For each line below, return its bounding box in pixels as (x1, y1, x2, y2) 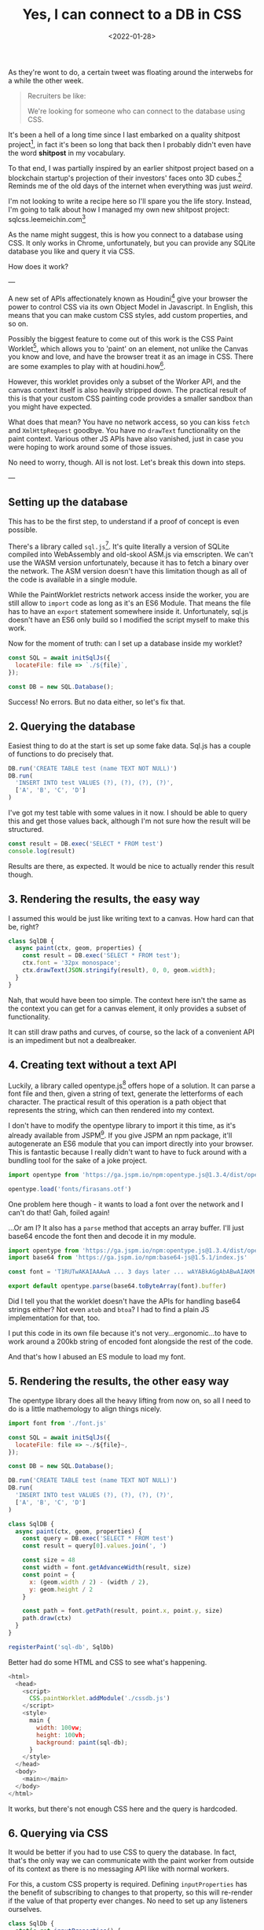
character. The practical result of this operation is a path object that (8, 1097, 226, 1107)
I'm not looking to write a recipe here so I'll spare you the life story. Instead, (8, 197, 252, 206)
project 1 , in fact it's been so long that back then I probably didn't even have (8, 138, 251, 149)
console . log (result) (8, 847, 76, 855)
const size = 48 (22, 1556, 76, 1564)
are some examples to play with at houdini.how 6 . (8, 360, 167, 371)
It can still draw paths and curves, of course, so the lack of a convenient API (8, 1027, 255, 1037)
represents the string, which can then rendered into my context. (8, 1106, 214, 1115)
